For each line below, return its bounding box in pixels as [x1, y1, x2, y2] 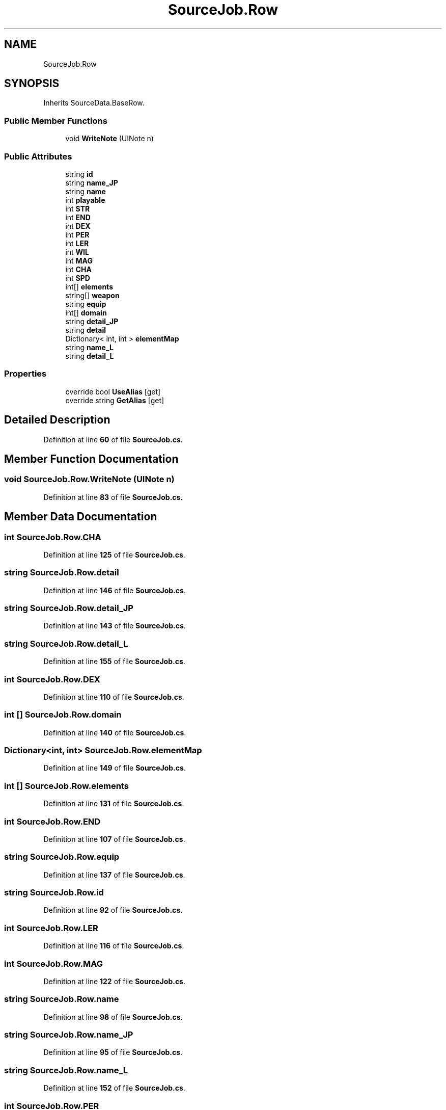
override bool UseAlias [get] [65, 387, 161, 396]
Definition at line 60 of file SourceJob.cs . [43, 435, 183, 444]
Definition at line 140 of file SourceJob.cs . [43, 728, 186, 737]
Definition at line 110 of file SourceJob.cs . [43, 692, 184, 701]
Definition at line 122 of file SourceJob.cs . [43, 976, 186, 986]
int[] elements [65, 282, 113, 291]
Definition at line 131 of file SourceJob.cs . [43, 799, 184, 808]
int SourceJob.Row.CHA [4, 532, 101, 542]
